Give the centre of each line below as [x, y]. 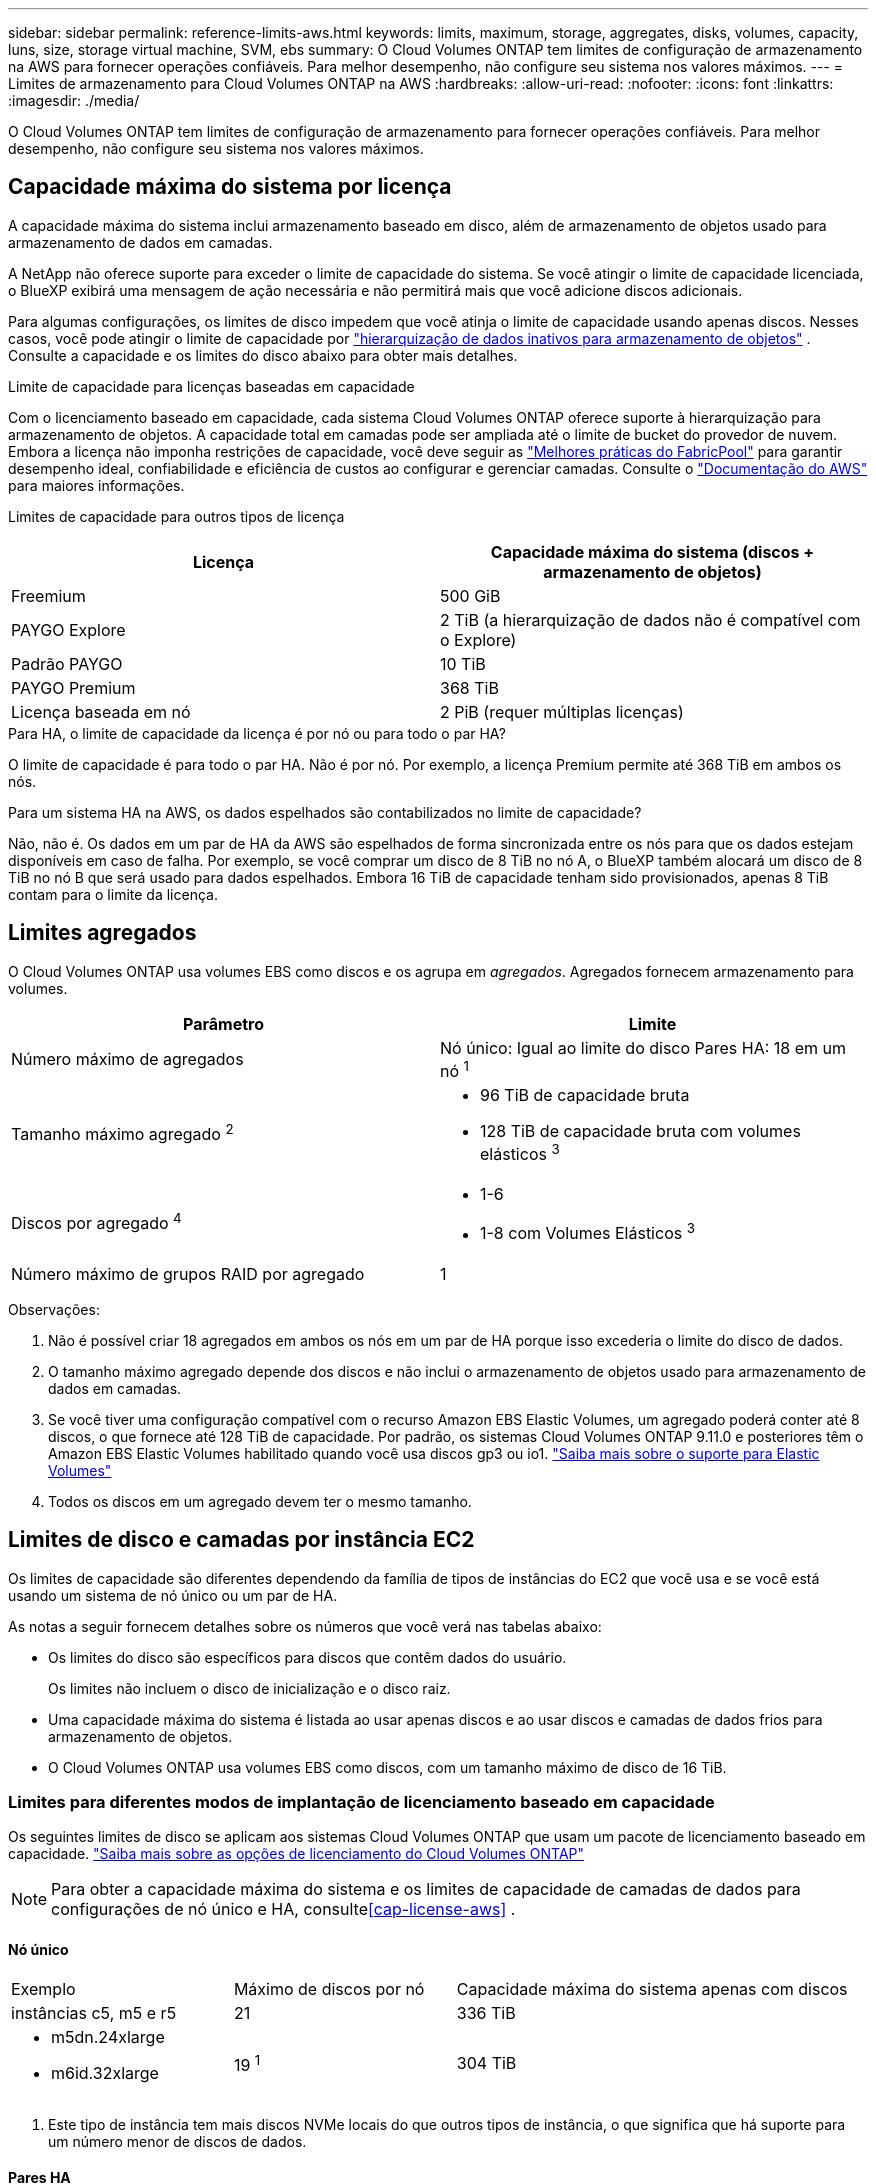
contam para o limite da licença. [113, 894]
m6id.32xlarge [105, 2073]
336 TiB [486, 2013]
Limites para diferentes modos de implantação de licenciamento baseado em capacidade [361, 1801]
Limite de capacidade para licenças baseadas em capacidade [211, 386]
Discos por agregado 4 [96, 1222]
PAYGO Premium [73, 687]
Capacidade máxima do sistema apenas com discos [652, 1989]
